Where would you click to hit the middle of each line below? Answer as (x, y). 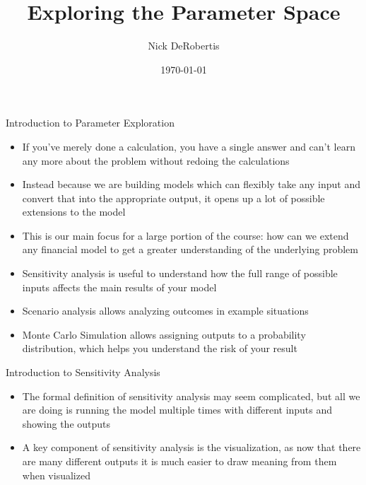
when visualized (56, 475)
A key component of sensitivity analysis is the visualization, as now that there (191, 447)
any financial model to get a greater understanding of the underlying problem (190, 249)
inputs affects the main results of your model (119, 287)
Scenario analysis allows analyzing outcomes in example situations (165, 311)
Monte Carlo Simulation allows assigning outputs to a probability (164, 334)
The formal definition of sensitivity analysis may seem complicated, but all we (191, 396)
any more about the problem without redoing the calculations (156, 160)
